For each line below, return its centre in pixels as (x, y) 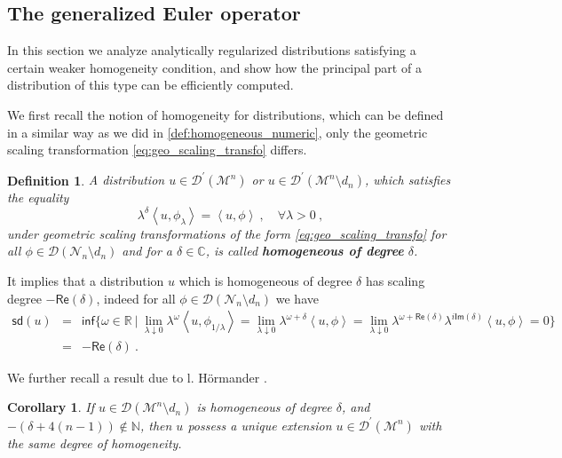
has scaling (395, 281)
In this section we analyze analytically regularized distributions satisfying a (212, 50)
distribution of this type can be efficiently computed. (150, 85)
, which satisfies (408, 180)
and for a (147, 251)
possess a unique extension (260, 425)
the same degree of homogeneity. (95, 442)
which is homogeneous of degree (265, 281)
